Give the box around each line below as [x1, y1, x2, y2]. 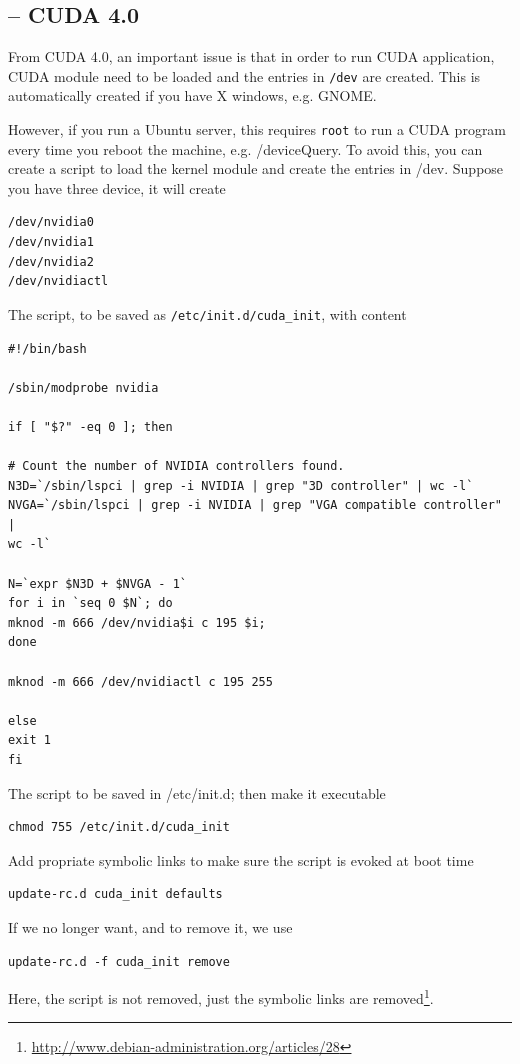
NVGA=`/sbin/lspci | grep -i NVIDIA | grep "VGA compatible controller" [8, 498, 502, 513]
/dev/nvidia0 [8, 215, 94, 230]
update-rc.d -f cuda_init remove [8, 954, 230, 969]
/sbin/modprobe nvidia [8, 380, 159, 395]
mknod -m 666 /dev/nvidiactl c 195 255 [8, 674, 273, 689]
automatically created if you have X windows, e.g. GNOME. [8, 85, 377, 106]
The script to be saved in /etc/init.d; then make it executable [8, 782, 386, 803]
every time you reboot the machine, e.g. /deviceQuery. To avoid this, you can [8, 138, 483, 159]
